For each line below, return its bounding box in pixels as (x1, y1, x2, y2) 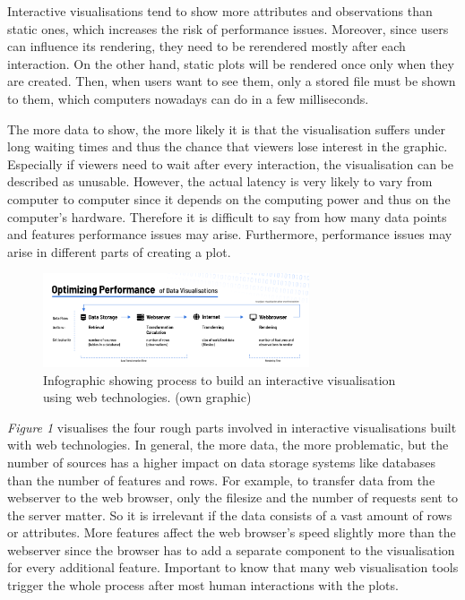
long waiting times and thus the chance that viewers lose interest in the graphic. (7, 137, 448, 156)
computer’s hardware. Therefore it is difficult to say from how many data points (7, 207, 447, 226)
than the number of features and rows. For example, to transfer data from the (7, 470, 435, 489)
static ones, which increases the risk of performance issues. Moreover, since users (7, 19, 449, 38)
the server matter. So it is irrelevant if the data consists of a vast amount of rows (7, 505, 452, 524)
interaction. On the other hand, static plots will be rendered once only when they (7, 54, 454, 73)
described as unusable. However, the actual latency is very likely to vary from (7, 172, 433, 191)
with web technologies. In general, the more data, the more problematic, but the (7, 435, 449, 454)
